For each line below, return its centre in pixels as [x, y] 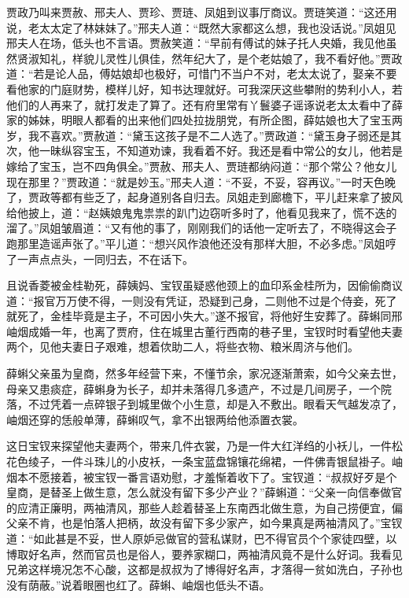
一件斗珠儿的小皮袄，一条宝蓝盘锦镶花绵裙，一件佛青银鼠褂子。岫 [232, 461]
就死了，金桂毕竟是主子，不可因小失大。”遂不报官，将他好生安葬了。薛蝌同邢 [204, 316]
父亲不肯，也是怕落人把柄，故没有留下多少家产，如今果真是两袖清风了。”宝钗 [204, 523]
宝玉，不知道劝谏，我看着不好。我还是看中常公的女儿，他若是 [243, 151]
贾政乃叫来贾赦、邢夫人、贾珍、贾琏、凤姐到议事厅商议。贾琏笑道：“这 [191, 12]
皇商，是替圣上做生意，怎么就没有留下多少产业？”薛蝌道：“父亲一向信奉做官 [204, 492]
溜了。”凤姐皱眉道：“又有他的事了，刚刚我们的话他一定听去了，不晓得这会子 [202, 228]
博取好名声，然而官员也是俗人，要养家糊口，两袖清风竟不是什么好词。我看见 [204, 554]
